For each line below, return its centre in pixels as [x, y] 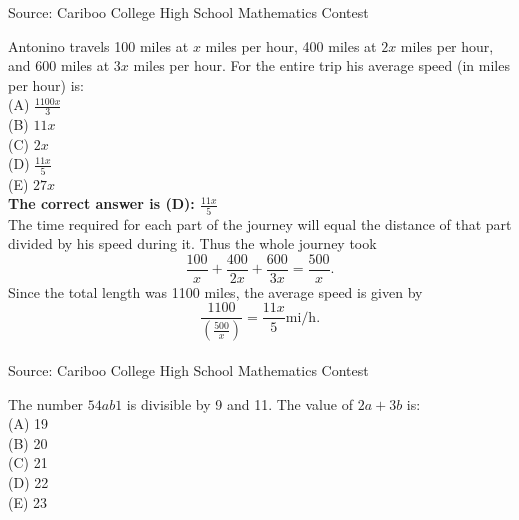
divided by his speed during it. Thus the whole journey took [192, 243]
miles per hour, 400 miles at [291, 45]
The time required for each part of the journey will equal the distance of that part [260, 223]
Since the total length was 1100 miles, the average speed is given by [215, 291]
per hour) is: [46, 84]
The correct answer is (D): [101, 203]
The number [46, 403]
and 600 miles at [59, 65]
